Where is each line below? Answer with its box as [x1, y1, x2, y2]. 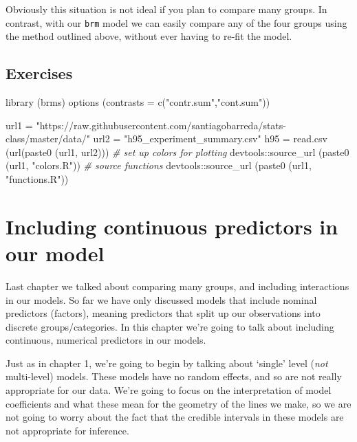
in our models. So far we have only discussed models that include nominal [6, 292, 317, 307]
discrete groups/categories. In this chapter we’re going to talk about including [6, 319, 334, 333]
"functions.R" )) [6, 172, 69, 186]
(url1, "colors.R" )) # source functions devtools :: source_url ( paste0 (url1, [6, 158, 312, 173]
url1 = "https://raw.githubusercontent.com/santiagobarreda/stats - [6, 118, 286, 132]
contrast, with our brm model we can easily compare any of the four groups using [6, 15, 347, 30]
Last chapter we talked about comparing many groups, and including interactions [6, 278, 349, 293]
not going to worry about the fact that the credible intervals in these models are [6, 410, 344, 424]
